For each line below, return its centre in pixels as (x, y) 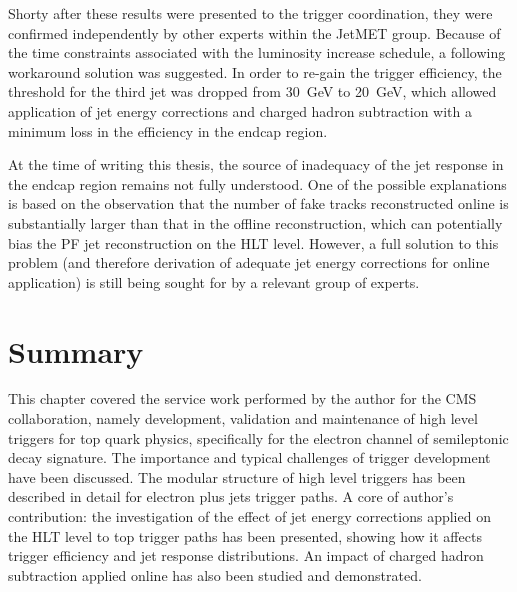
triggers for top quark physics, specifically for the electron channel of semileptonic (258, 437)
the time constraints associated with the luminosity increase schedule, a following (257, 52)
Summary (76, 350)
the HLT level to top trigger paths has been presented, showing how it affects (245, 535)
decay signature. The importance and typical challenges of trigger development (249, 457)
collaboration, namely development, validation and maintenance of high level (243, 418)
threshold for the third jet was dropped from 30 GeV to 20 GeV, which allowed (252, 91)
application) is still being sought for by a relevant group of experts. (214, 281)
